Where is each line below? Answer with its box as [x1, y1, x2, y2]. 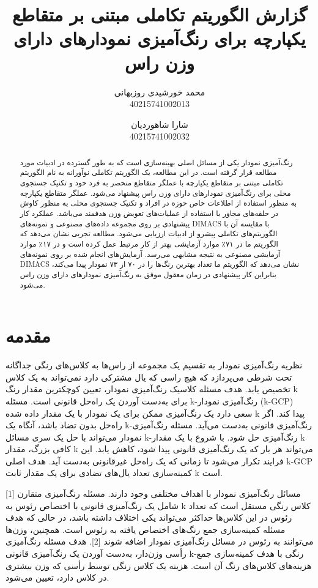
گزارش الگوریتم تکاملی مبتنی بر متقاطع [12, 2, 308, 27]
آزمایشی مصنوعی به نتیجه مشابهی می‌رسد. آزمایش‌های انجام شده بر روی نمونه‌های [20, 248, 280, 259]
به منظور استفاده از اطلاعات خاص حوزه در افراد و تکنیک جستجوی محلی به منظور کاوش [20, 198, 297, 208]
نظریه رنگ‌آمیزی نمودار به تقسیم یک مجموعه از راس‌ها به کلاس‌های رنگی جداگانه [6, 359, 303, 371]
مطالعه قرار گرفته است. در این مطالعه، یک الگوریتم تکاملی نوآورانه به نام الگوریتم [20, 167, 277, 177]
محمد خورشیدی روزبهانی [114, 85, 205, 98]
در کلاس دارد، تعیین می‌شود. [6, 571, 109, 584]
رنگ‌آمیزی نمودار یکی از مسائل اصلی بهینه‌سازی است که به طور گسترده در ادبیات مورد [20, 157, 293, 167]
